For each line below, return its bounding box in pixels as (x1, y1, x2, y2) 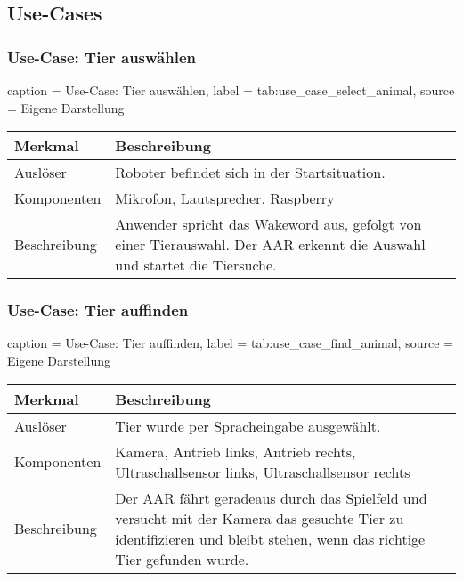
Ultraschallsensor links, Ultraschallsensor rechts (115, 461, 410, 482)
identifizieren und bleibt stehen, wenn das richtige (115, 528, 426, 549)
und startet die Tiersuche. (115, 254, 277, 276)
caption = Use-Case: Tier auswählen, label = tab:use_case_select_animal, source (7, 81, 455, 99)
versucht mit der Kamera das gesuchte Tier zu (115, 507, 404, 529)
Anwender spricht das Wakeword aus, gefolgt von (115, 214, 422, 235)
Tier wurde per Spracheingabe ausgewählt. (115, 415, 381, 436)
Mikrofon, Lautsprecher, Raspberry (115, 188, 335, 209)
